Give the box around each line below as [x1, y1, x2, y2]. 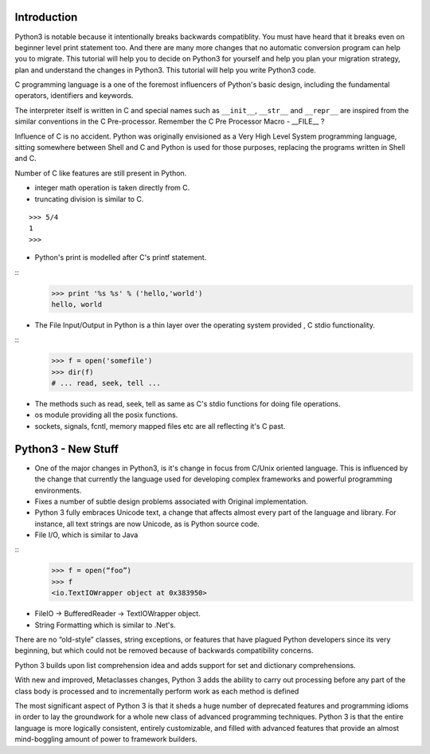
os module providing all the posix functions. [34, 410, 178, 420]
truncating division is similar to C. [34, 194, 144, 203]
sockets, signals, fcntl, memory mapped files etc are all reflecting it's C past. [34, 421, 286, 430]
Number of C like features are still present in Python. [14, 168, 187, 178]
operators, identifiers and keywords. [14, 91, 134, 100]
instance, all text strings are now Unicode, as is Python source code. [34, 519, 260, 528]
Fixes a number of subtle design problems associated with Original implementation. [34, 497, 308, 506]
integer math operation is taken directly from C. [34, 183, 190, 193]
